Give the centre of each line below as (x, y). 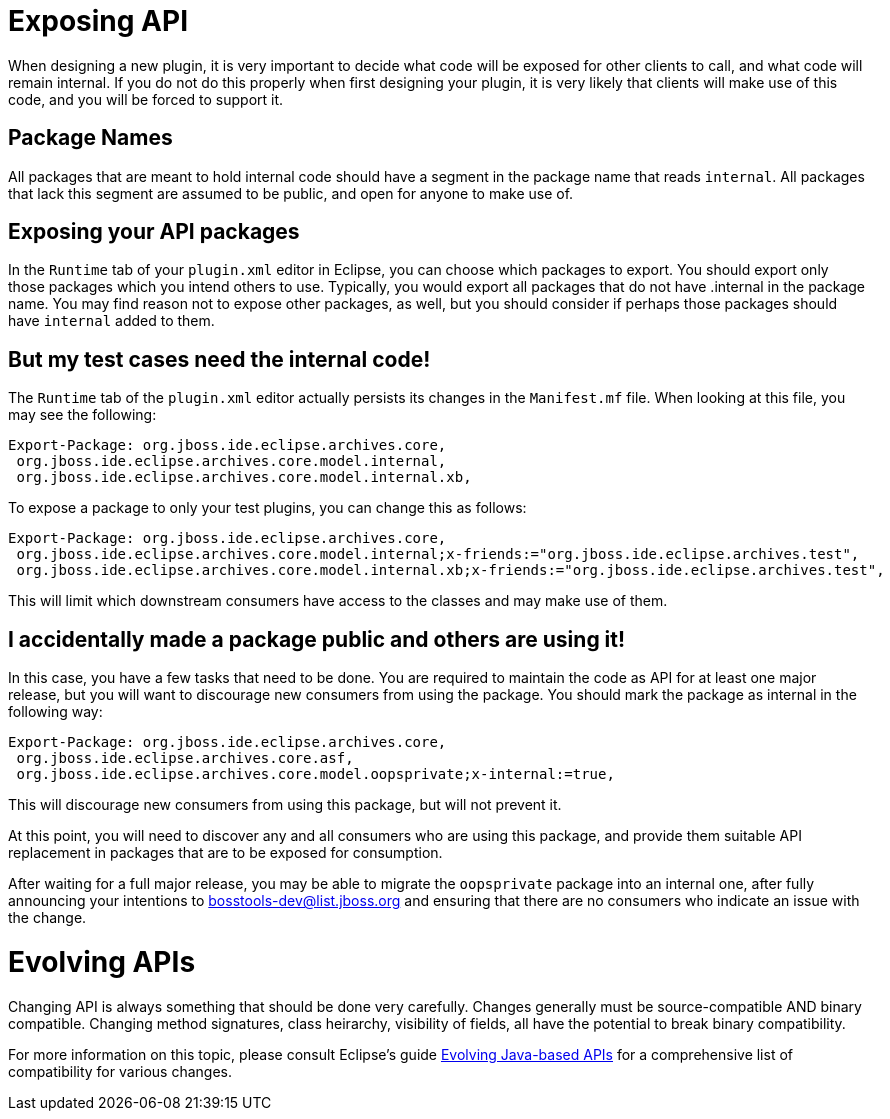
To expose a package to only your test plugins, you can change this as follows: (267, 508)
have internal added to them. (111, 321)
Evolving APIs (102, 961)
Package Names (90, 138)
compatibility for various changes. (120, 1071)
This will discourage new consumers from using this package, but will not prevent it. (285, 805)
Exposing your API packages (154, 232)
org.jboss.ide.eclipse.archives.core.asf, (185, 758)
